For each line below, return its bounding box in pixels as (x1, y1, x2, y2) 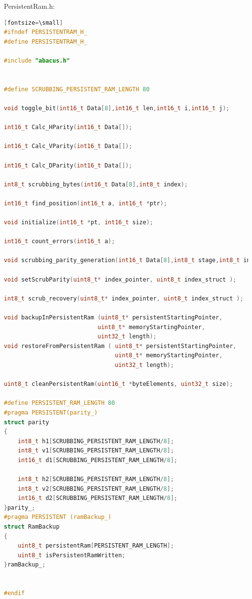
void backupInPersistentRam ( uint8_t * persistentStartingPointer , (4, 314, 223, 321)
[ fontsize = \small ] (4, 19, 63, 26)
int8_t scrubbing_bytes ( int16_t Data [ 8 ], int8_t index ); (4, 181, 188, 188)
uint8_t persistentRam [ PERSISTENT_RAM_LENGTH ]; (17, 542, 174, 549)
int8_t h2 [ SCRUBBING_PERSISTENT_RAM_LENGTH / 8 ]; (17, 476, 174, 483)
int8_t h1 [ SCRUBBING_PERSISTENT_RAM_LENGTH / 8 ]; (17, 437, 174, 445)
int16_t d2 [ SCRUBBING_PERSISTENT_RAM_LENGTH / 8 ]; (17, 495, 178, 502)
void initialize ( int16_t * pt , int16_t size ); (4, 219, 153, 226)
